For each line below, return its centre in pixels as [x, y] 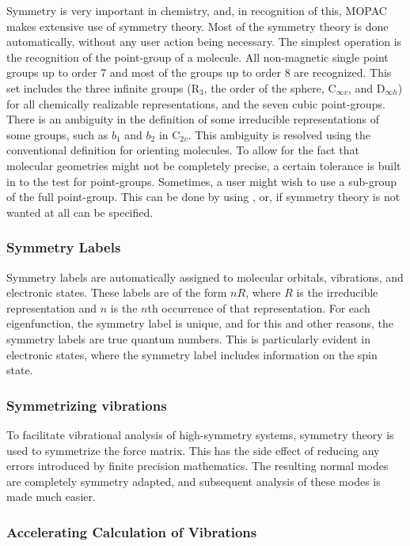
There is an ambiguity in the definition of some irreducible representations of [193, 119]
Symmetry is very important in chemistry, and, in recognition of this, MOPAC [197, 10]
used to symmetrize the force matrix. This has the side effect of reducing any [193, 450]
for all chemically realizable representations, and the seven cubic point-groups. [196, 103]
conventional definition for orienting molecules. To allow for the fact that [183, 150]
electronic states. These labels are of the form [117, 292]
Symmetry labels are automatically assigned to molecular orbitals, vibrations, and [205, 277]
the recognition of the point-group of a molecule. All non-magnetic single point [197, 57]
